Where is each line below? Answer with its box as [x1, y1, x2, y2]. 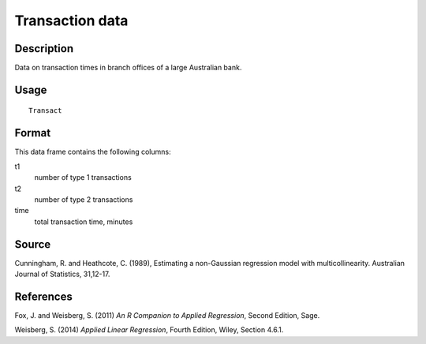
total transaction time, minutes [34, 217, 133, 226]
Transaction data [14, 12, 129, 29]
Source [14, 237, 51, 251]
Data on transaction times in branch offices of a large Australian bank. [14, 63, 242, 73]
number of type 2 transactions [34, 194, 133, 204]
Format [14, 126, 51, 140]
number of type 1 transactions [34, 173, 132, 182]
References [14, 290, 73, 303]
